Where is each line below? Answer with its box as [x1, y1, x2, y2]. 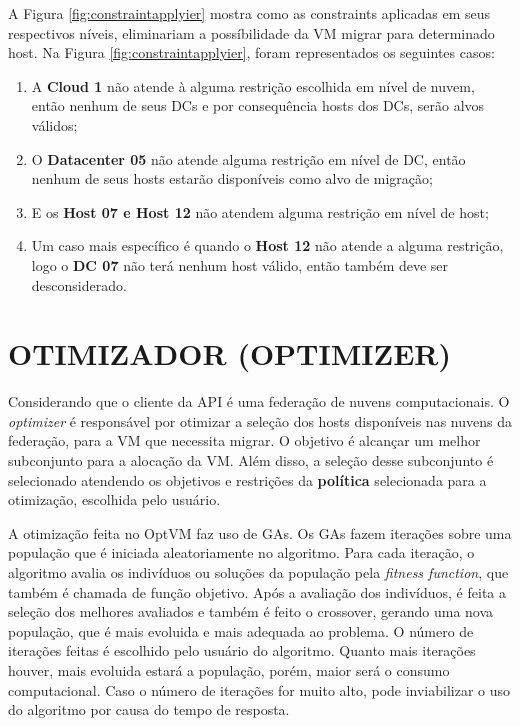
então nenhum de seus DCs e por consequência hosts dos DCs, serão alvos [31, 95, 485, 116]
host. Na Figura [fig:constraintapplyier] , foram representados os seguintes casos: [8, 42, 495, 63]
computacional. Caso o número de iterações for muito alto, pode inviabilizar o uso [8, 679, 511, 700]
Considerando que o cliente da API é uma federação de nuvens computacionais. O [8, 391, 510, 412]
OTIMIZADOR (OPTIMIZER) [8, 333, 452, 374]
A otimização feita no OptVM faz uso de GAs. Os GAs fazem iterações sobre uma [8, 522, 512, 543]
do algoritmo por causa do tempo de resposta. [8, 699, 290, 720]
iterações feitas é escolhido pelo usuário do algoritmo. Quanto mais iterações [8, 640, 476, 661]
